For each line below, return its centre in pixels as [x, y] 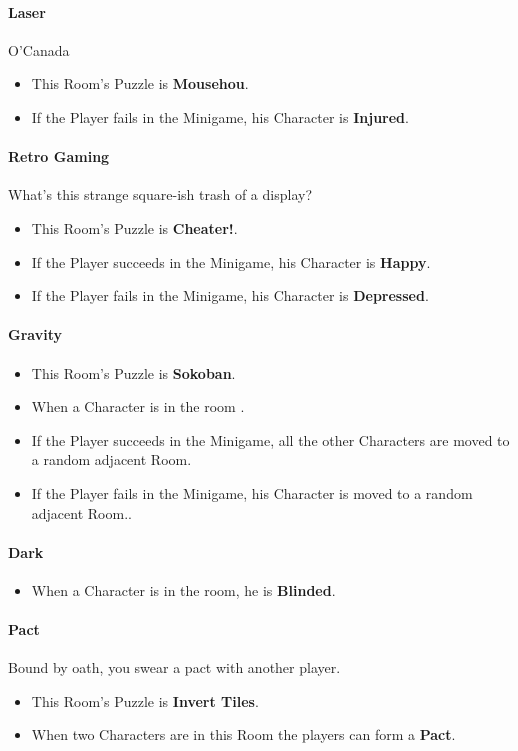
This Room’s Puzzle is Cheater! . [134, 227]
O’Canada [39, 49]
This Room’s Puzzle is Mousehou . [140, 83]
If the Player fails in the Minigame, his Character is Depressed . [230, 295]
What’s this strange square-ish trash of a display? [160, 194]
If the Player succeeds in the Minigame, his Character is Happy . [231, 261]
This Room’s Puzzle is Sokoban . [133, 372]
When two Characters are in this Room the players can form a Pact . [243, 734]
